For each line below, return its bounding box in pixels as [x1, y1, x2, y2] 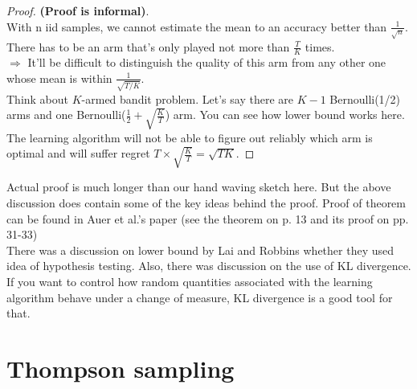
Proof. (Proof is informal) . [6, 2, 149, 18]
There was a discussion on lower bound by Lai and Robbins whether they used [6, 241, 395, 258]
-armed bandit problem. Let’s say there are [81, 90, 293, 107]
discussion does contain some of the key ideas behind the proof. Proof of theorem [6, 194, 406, 211]
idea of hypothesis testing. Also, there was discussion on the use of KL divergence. [6, 257, 411, 274]
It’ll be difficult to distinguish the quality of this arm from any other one [27, 54, 386, 71]
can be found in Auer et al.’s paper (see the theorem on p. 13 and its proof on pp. [6, 210, 409, 227]
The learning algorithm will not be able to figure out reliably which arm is [6, 129, 373, 145]
